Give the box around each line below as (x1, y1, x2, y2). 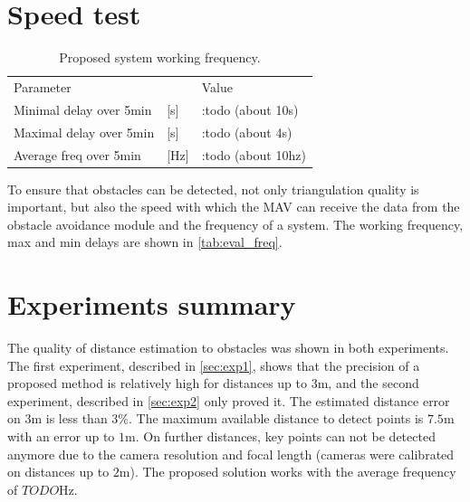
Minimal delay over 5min (14, 99, 152, 118)
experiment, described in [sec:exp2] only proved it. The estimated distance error (7, 391, 450, 410)
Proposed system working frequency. (59, 48, 261, 67)
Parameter (14, 77, 72, 96)
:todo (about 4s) (201, 122, 293, 141)
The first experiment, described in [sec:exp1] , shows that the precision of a (7, 355, 420, 374)
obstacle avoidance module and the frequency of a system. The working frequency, (7, 214, 464, 233)
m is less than (31, 409, 108, 428)
